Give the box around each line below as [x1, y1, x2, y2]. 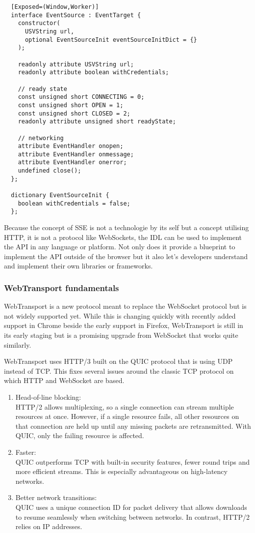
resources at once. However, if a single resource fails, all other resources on [15, 411, 239, 421]
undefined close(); [18, 167, 81, 175]
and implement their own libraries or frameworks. [4, 261, 153, 271]
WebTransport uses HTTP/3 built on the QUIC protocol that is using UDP [4, 356, 233, 366]
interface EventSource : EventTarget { [11, 11, 141, 19]
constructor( [18, 20, 60, 27]
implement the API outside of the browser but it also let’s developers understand [4, 251, 248, 261]
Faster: [15, 446, 36, 457]
